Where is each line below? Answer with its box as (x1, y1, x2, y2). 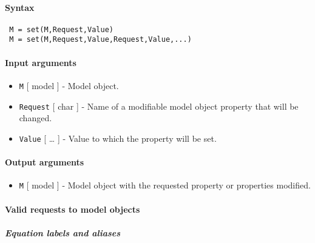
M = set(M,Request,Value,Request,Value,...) (9, 35, 192, 44)
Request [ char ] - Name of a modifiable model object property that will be (19, 99, 299, 112)
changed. (19, 112, 52, 124)
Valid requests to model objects (5, 202, 140, 215)
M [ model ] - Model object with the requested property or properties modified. (19, 179, 311, 191)
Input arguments (5, 56, 76, 68)
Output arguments (5, 156, 84, 168)
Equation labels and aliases (5, 226, 121, 239)
